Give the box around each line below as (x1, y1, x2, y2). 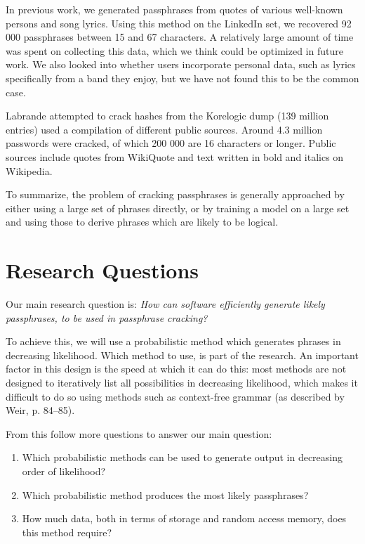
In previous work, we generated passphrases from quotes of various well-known (6, 2, 343, 16)
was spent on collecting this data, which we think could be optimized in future (6, 43, 343, 58)
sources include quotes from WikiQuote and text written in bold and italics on (6, 149, 344, 164)
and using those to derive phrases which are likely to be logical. (6, 214, 279, 229)
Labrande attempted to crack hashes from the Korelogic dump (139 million (6, 108, 329, 123)
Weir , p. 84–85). (6, 403, 75, 417)
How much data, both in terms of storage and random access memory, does (22, 511, 347, 526)
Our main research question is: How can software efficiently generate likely (6, 297, 325, 311)
